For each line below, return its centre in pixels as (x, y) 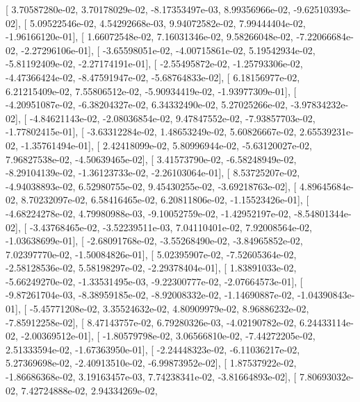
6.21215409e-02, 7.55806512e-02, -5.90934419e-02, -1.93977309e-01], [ (151, 91)
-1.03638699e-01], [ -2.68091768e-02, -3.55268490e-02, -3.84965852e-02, (154, 241)
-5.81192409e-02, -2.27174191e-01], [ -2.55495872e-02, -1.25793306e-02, (154, 64)
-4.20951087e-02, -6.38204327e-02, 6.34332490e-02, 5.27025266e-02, (147, 104)
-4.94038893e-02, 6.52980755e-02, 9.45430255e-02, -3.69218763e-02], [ (151, 186)
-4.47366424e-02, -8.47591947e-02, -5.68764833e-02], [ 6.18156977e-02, (153, 77)
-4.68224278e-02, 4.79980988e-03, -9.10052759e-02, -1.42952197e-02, (148, 213)
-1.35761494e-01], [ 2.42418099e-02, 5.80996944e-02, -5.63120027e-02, (166, 145)
